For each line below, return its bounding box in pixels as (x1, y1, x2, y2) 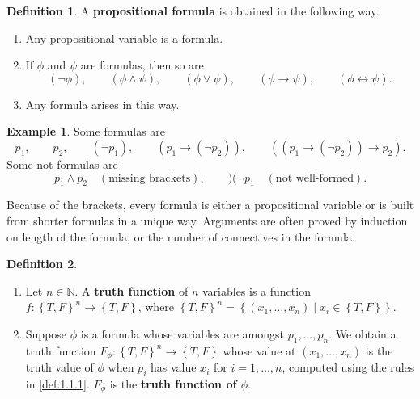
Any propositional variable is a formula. (25, 29, 223, 46)
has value (150, 359, 197, 376)
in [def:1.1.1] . (25, 375, 90, 392)
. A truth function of (74, 282, 189, 299)
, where (138, 298, 175, 315)
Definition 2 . (6, 255, 78, 272)
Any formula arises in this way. (25, 95, 180, 112)
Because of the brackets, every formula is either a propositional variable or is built (6, 196, 414, 213)
